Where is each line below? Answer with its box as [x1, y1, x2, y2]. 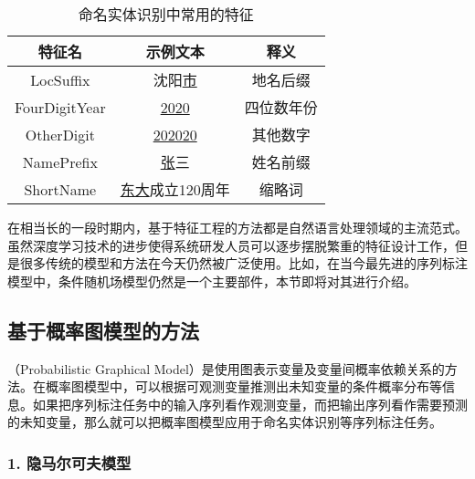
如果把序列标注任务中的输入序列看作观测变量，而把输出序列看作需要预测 [32, 394, 468, 413]
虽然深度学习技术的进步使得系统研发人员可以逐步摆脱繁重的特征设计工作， [7, 235, 455, 255]
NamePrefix [22, 151, 98, 172]
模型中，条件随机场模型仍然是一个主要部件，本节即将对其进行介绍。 [7, 271, 417, 290]
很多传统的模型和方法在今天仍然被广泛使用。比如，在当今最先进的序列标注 [19, 254, 468, 273]
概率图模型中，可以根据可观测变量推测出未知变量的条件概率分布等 [45, 377, 442, 396]
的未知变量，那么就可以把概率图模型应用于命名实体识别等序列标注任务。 [7, 412, 442, 432]
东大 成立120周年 [120, 179, 230, 200]
